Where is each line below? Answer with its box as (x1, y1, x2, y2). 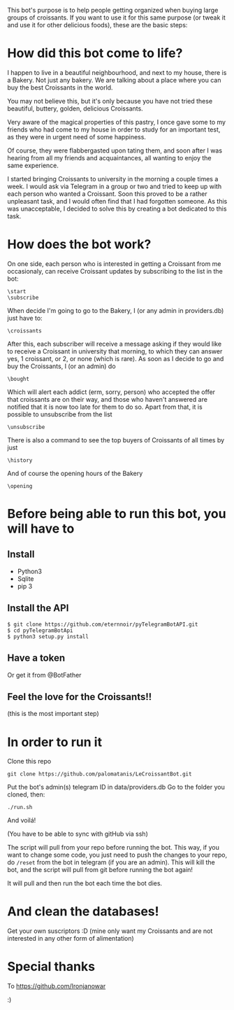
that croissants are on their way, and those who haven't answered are (7, 395, 208, 403)
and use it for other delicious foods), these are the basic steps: (7, 21, 188, 29)
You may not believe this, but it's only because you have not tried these (7, 97, 213, 105)
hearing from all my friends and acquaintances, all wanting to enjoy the (7, 153, 212, 162)
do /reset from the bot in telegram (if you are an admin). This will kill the (7, 858, 215, 867)
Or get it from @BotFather (7, 671, 82, 679)
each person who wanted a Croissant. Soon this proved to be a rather (7, 189, 207, 198)
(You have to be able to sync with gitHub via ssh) (7, 829, 148, 839)
